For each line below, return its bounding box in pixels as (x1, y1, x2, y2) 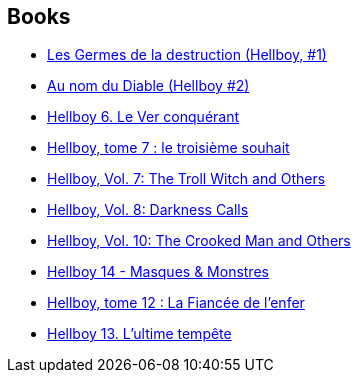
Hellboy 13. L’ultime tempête (47, 325, 232, 343)
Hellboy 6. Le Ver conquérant (47, 108, 240, 126)
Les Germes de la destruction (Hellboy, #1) (47, 46, 327, 64)
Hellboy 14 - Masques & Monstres (47, 263, 269, 281)
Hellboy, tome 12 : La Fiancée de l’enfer (47, 294, 305, 312)
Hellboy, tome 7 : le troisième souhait (47, 139, 290, 157)
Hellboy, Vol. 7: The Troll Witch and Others (47, 170, 326, 188)
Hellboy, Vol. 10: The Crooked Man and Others (47, 232, 351, 250)
